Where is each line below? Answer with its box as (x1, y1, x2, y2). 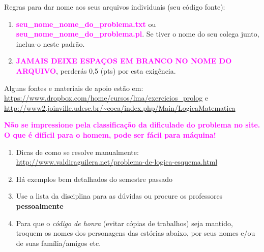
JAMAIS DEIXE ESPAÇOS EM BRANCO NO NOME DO (16, 55, 232, 66)
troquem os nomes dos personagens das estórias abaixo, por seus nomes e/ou (16, 228, 255, 238)
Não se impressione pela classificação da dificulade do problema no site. (4, 119, 260, 130)
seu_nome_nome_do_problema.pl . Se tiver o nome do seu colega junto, (16, 28, 259, 39)
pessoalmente (16, 200, 64, 211)
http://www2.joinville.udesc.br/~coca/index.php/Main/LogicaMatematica (4, 102, 236, 113)
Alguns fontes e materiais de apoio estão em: (4, 82, 143, 93)
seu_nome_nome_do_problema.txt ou (16, 18, 156, 29)
